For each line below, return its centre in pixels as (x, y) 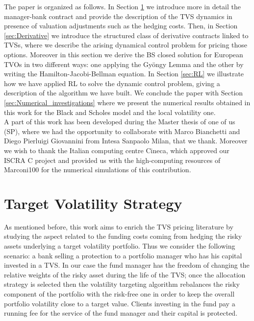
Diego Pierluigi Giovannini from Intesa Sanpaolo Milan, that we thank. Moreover (126, 141)
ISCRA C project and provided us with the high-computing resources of (112, 160)
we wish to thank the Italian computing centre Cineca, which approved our (117, 150)
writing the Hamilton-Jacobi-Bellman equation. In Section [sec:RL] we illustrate (124, 74)
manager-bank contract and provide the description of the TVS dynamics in (118, 16)
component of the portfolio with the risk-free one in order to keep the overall (119, 293)
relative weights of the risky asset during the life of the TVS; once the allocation (125, 274)
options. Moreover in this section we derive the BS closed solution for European (124, 54)
